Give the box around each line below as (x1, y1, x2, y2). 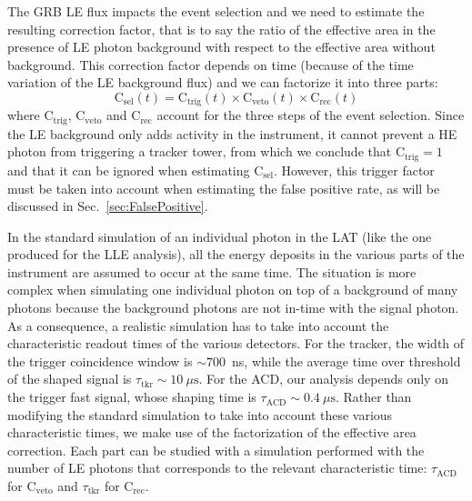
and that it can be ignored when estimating (7, 160, 250, 179)
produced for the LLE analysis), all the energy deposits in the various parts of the (7, 245, 465, 264)
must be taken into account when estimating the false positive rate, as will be (7, 178, 440, 197)
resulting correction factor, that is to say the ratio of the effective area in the (7, 19, 436, 38)
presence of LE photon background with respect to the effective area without (7, 37, 436, 56)
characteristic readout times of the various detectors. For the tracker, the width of (7, 334, 465, 353)
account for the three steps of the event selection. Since (156, 105, 465, 125)
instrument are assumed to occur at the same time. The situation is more (7, 262, 417, 281)
